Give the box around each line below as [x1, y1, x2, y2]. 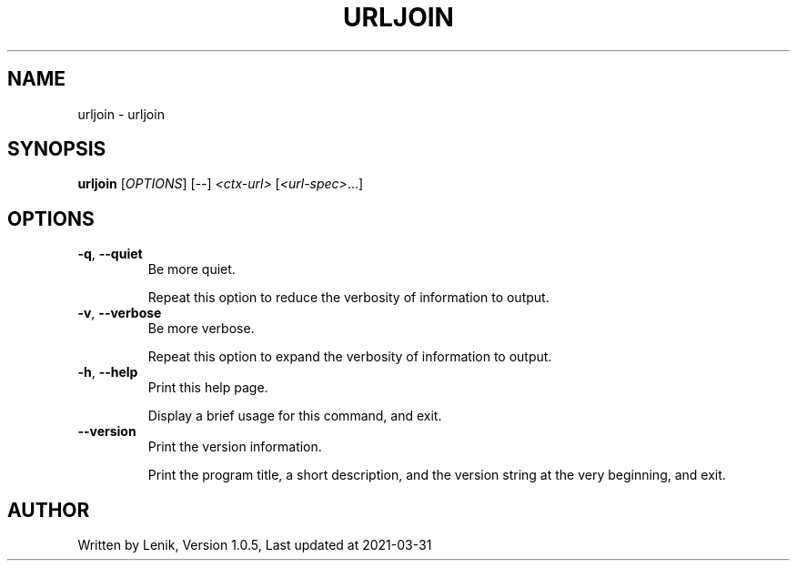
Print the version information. [147, 439, 322, 455]
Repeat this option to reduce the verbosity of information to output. [147, 289, 550, 306]
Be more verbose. [147, 320, 255, 337]
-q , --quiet [77, 246, 143, 262]
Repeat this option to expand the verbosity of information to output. [147, 349, 552, 365]
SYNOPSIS [7, 137, 106, 161]
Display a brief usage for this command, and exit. [147, 408, 442, 424]
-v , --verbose [77, 305, 162, 321]
